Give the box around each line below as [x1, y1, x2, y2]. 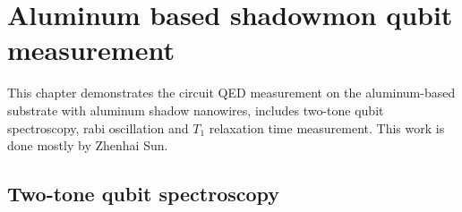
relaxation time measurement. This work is [209, 118, 445, 137]
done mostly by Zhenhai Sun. [7, 136, 168, 155]
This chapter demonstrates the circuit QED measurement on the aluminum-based [7, 83, 456, 102]
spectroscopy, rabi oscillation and [7, 118, 189, 137]
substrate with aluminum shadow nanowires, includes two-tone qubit [7, 100, 384, 119]
